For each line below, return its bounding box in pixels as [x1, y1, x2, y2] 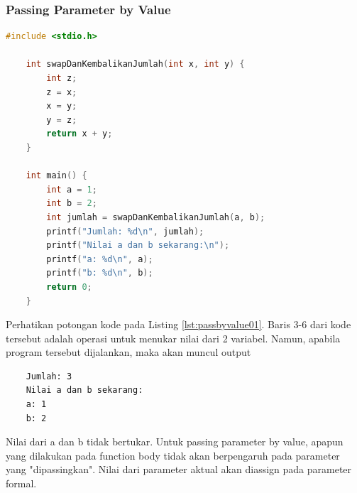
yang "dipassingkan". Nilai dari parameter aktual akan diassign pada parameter [6, 462, 352, 477]
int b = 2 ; [46, 198, 97, 209]
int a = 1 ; [46, 184, 97, 195]
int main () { [26, 170, 87, 181]
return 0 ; [46, 281, 92, 292]
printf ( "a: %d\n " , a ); [46, 254, 153, 264]
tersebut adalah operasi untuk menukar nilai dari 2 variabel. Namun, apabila [6, 330, 341, 345]
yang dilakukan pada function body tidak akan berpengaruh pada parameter [6, 448, 340, 462]
